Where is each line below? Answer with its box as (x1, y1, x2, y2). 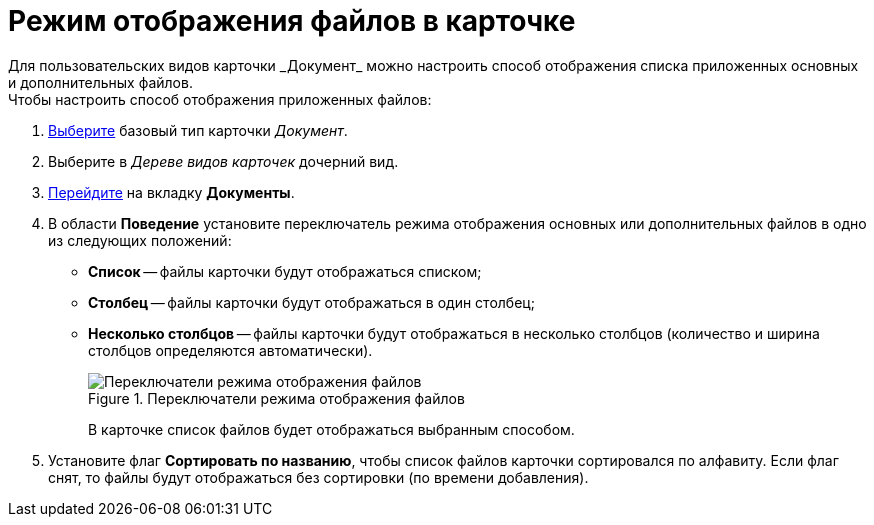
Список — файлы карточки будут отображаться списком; (88, 262, 482, 280)
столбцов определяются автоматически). (88, 341, 373, 359)
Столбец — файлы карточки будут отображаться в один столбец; (88, 293, 535, 311)
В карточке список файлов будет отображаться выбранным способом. (88, 420, 575, 438)
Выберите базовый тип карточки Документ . (48, 121, 348, 139)
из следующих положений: (48, 231, 232, 249)
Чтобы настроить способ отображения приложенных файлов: (8, 90, 432, 108)
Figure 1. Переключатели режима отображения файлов (88, 389, 465, 407)
